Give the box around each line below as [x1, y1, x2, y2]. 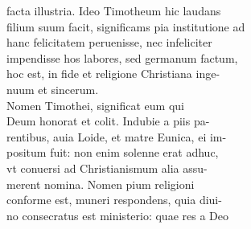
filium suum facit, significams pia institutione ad [6, 18, 245, 35]
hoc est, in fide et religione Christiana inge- [6, 65, 220, 82]
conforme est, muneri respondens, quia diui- [6, 191, 222, 208]
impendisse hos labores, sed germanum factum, [6, 49, 238, 66]
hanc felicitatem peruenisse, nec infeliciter [6, 34, 212, 51]
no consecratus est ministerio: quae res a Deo [6, 207, 228, 223]
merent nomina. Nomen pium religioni [6, 175, 195, 192]
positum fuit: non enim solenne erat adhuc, [6, 144, 219, 161]
